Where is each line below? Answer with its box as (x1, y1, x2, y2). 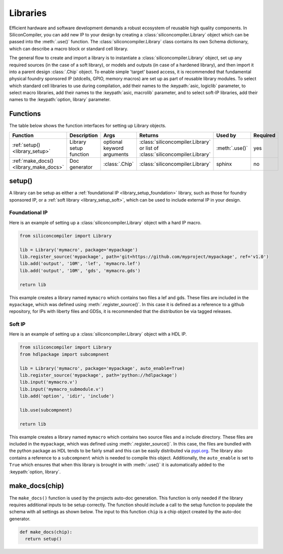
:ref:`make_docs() (12, 157, 54, 164)
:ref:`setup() (12, 141, 41, 148)
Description (69, 132, 98, 139)
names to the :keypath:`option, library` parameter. (9, 97, 111, 103)
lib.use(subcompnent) (19, 407, 73, 413)
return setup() (25, 536, 62, 542)
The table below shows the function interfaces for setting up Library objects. (9, 122, 167, 129)
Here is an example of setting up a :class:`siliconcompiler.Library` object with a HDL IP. (9, 331, 187, 337)
